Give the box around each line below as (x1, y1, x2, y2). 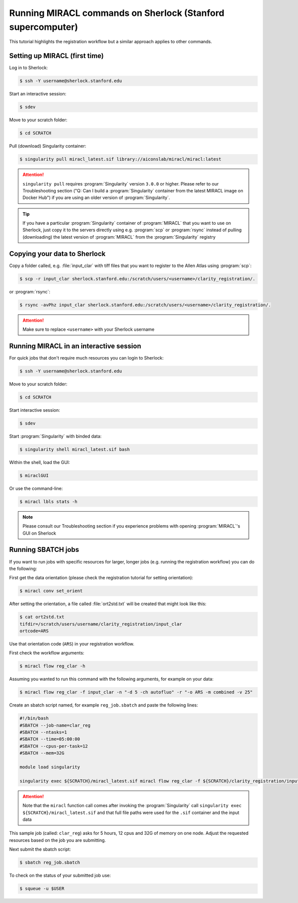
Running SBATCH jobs (9, 545, 79, 554)
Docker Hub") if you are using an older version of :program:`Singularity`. (22, 194, 170, 201)
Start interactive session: (9, 407, 60, 413)
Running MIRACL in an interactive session (9, 342, 142, 350)
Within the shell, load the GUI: (9, 459, 71, 465)
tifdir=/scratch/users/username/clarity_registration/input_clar (19, 621, 182, 627)
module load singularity (19, 764, 80, 770)
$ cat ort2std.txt (19, 614, 65, 620)
